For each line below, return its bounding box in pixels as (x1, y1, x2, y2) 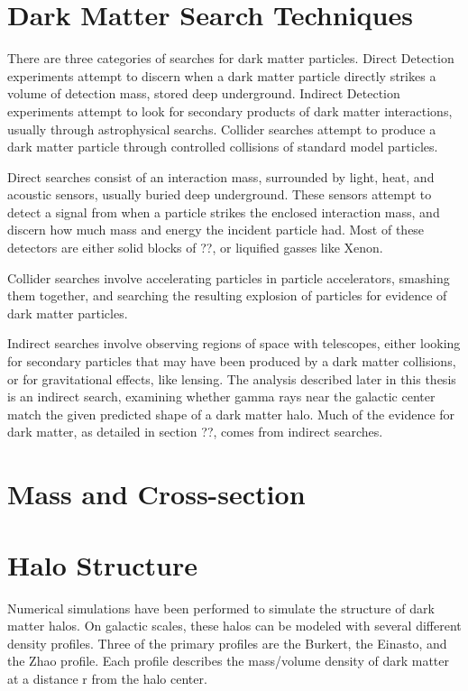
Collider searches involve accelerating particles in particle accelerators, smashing (7, 268, 450, 287)
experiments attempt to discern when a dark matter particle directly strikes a (7, 66, 436, 85)
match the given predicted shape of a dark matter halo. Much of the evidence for (7, 404, 455, 423)
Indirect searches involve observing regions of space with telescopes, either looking (7, 334, 461, 353)
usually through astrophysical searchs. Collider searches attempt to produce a (7, 119, 436, 138)
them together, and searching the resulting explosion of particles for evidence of (7, 286, 447, 305)
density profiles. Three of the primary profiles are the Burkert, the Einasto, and (7, 633, 447, 652)
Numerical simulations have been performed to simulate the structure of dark (7, 598, 435, 617)
